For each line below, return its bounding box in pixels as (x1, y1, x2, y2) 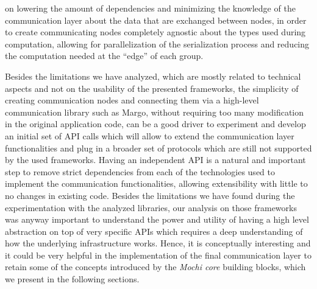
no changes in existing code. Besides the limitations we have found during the (5, 189, 295, 201)
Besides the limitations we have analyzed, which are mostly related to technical (5, 69, 301, 82)
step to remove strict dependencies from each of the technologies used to (5, 165, 275, 178)
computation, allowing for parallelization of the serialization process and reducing (5, 37, 310, 50)
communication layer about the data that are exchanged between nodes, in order (5, 13, 307, 26)
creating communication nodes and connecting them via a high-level (5, 94, 259, 106)
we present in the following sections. (5, 273, 140, 285)
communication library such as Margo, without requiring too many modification (5, 105, 304, 118)
